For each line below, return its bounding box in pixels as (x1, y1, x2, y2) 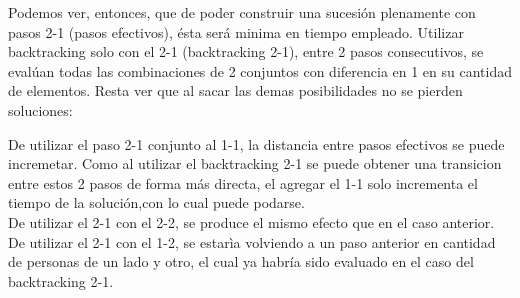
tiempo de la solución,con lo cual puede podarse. (8, 192, 305, 213)
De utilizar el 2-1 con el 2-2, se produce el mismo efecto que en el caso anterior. (8, 211, 495, 232)
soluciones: (8, 99, 73, 120)
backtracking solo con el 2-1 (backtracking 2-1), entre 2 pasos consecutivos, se (8, 41, 484, 62)
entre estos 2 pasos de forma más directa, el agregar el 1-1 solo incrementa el (8, 172, 478, 193)
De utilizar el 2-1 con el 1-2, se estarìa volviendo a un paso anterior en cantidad (8, 231, 496, 252)
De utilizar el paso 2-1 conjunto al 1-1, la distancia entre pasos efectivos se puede (8, 133, 505, 154)
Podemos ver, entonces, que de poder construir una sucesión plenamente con (8, 2, 476, 22)
